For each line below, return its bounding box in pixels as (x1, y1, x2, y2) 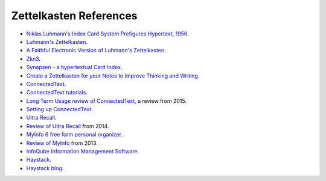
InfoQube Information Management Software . (26, 148, 139, 155)
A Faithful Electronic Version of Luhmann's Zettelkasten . (26, 47, 166, 54)
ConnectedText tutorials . (26, 89, 88, 96)
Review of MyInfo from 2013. (26, 139, 98, 147)
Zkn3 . (26, 55, 41, 63)
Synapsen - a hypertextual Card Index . (26, 64, 123, 71)
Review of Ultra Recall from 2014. (26, 122, 109, 129)
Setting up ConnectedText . (26, 106, 94, 113)
